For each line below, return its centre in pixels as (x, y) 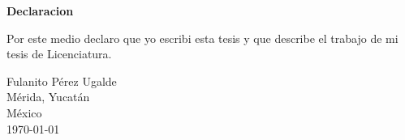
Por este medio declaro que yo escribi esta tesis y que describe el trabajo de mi (202, 38)
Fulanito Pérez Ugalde (62, 81)
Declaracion (40, 11)
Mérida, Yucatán (48, 97)
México (24, 112)
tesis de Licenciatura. (59, 54)
